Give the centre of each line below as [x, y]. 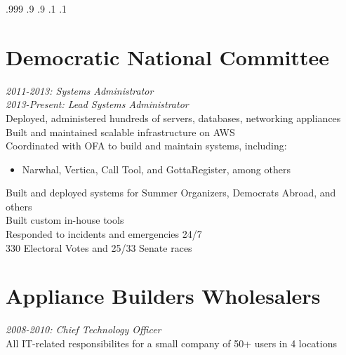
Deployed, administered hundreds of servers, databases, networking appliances [173, 118]
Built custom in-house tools [65, 220]
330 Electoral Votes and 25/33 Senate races [99, 247]
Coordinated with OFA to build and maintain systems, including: [146, 146]
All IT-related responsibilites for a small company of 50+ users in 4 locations [172, 343]
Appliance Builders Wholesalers [163, 296]
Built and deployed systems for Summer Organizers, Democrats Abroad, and [171, 193]
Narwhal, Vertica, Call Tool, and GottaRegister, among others [156, 169]
